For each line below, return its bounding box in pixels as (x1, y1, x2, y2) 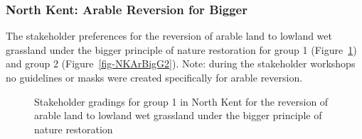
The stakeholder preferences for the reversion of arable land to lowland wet (6, 28, 332, 43)
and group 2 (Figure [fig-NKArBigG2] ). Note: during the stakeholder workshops (6, 56, 356, 71)
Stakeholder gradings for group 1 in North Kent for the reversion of (34, 94, 329, 109)
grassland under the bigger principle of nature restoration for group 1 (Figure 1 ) (6, 42, 357, 57)
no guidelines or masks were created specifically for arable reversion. (6, 70, 303, 84)
